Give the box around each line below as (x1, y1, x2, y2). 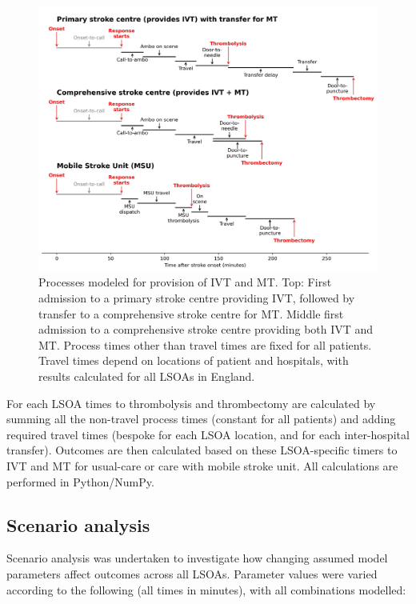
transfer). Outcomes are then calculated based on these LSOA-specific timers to (6, 442, 398, 458)
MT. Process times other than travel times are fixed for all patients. (38, 336, 372, 353)
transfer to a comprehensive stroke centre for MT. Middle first (38, 305, 344, 322)
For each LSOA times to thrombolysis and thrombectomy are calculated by (6, 394, 376, 411)
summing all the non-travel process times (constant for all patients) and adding (6, 410, 396, 427)
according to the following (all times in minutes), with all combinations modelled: (6, 581, 406, 598)
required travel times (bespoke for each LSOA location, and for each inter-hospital (6, 426, 410, 442)
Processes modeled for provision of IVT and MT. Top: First (38, 274, 332, 290)
